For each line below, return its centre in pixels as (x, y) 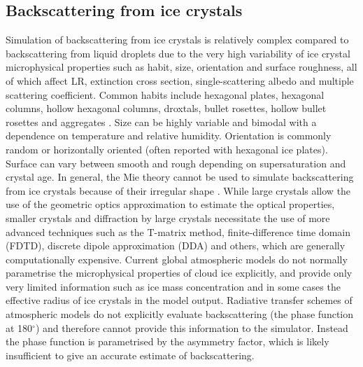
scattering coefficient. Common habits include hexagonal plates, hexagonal (165, 94)
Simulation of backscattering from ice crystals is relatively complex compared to (177, 40)
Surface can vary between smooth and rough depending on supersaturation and (176, 163)
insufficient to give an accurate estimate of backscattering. (130, 355)
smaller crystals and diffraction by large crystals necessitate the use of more (168, 217)
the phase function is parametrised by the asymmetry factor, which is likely (168, 341)
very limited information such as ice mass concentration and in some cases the (173, 286)
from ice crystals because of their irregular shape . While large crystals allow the (178, 190)
